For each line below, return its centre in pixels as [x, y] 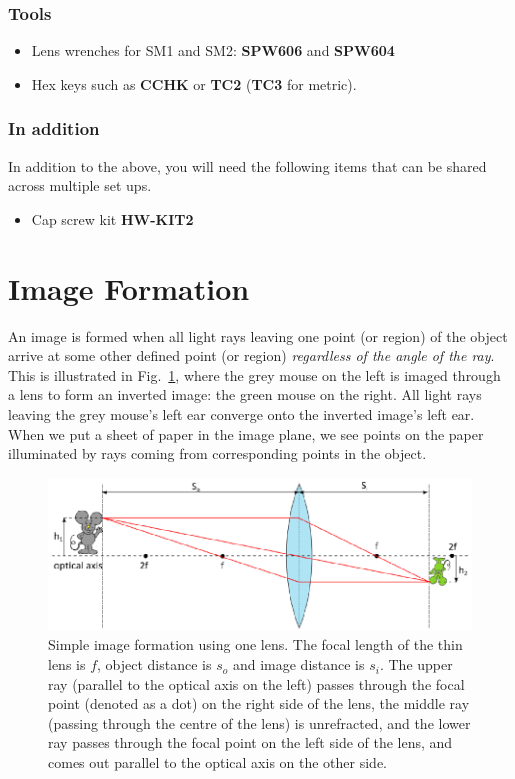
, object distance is [154, 664]
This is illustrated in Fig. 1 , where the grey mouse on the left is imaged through [254, 374]
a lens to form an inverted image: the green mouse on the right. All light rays [245, 394]
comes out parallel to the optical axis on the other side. [218, 762]
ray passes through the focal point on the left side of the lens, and [250, 742]
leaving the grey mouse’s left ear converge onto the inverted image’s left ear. [241, 413]
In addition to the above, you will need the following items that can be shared [247, 165]
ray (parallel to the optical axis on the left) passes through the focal [256, 683]
